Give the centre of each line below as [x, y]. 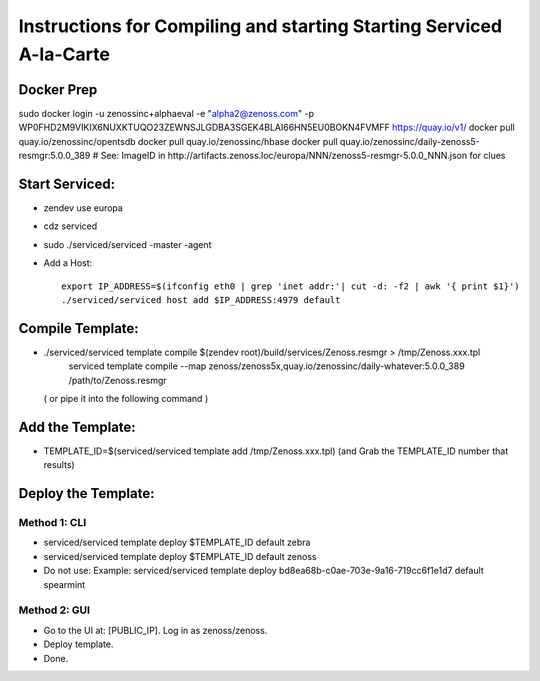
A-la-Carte [64, 54]
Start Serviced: [66, 183]
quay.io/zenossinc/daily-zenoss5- [410, 141]
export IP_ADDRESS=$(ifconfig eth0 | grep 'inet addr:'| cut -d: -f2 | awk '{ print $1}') [290, 286]
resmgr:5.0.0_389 [54, 156]
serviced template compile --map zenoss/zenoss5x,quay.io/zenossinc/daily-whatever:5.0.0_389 [266, 366]
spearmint [64, 584]
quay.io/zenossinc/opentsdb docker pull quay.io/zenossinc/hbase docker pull [178, 141]
